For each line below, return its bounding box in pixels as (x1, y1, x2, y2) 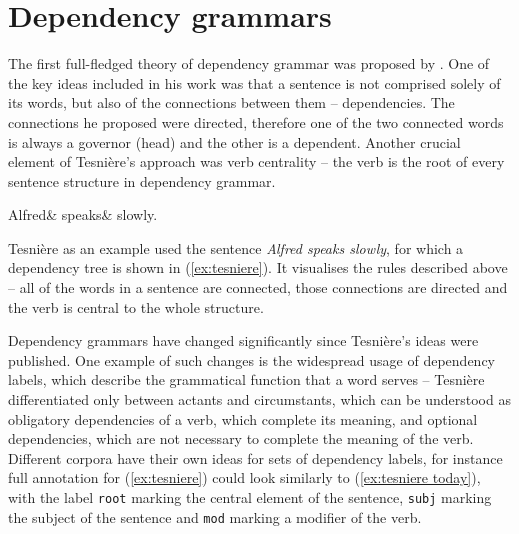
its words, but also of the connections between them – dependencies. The (8, 92, 455, 113)
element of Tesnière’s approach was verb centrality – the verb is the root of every (8, 151, 505, 172)
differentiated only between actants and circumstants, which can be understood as (8, 389, 511, 410)
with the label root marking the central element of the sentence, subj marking (8, 487, 492, 507)
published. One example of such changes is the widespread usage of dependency (8, 349, 495, 370)
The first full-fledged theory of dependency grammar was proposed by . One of (8, 53, 490, 74)
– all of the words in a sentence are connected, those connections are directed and (8, 277, 508, 298)
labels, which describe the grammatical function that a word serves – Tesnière (8, 369, 485, 390)
